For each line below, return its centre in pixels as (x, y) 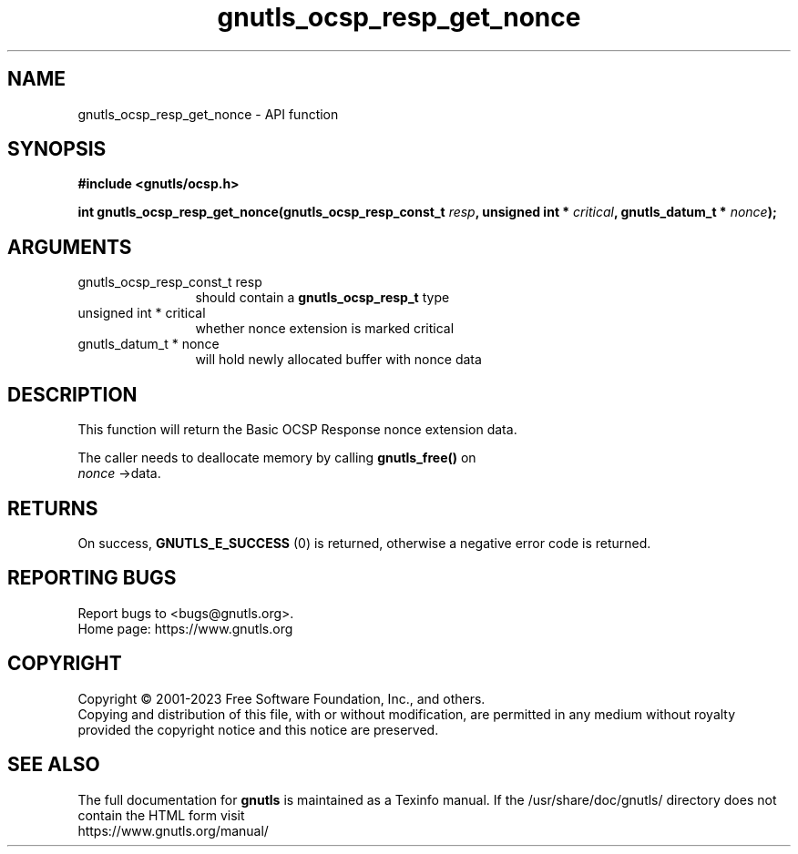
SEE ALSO (54, 765)
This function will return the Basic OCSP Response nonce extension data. (297, 430)
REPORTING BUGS (92, 578)
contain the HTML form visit (161, 815)
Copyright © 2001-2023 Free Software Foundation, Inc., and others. (281, 698)
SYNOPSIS (57, 149)
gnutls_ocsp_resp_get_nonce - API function (208, 114)
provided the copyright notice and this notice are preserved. (258, 729)
